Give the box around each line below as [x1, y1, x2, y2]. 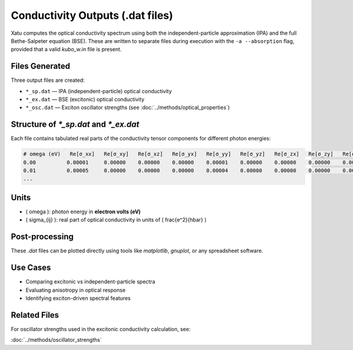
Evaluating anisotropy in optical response [25, 286, 126, 293]
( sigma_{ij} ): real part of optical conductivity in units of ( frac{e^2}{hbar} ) [25, 216, 207, 223]
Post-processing [11, 232, 74, 242]
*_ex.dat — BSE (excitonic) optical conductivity [25, 96, 145, 103]
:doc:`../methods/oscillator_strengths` [11, 336, 102, 344]
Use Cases [11, 263, 51, 273]
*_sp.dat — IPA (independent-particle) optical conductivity [25, 87, 172, 94]
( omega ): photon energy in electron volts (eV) [25, 208, 141, 215]
